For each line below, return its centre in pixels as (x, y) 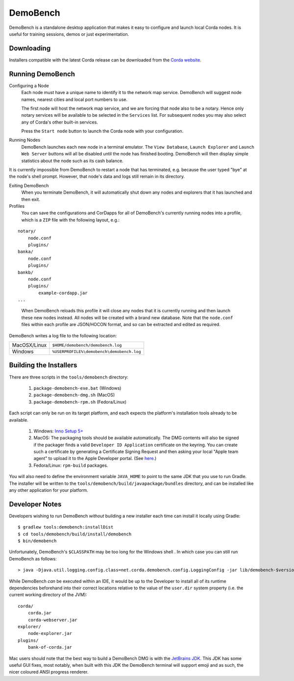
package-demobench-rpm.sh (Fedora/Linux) (80, 402)
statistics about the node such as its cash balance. (72, 161)
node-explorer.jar (50, 633)
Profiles (17, 206)
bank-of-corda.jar (50, 647)
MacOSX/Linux (29, 345)
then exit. (31, 199)
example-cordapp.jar (63, 293)
